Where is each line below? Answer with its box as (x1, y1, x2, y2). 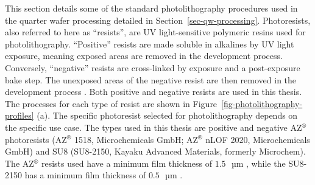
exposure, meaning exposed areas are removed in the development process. (5, 49, 283, 62)
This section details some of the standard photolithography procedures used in (5, 2, 298, 14)
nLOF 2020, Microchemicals (205, 133, 310, 145)
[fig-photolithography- (221, 97, 303, 110)
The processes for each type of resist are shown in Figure (5, 97, 218, 110)
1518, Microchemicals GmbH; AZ (74, 133, 199, 145)
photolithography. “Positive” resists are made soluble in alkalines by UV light (5, 37, 294, 50)
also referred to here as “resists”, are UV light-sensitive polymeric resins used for (5, 26, 306, 38)
